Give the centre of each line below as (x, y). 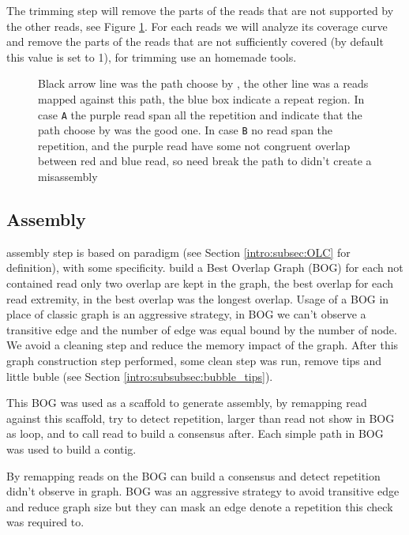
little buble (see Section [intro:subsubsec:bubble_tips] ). (140, 376)
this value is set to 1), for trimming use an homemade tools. (152, 57)
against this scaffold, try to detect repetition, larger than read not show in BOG (201, 418)
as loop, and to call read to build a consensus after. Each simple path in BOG (195, 433)
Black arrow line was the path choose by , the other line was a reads (203, 83)
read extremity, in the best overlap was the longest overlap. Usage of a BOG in (198, 298)
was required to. (45, 522)
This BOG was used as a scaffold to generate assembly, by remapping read (187, 403)
